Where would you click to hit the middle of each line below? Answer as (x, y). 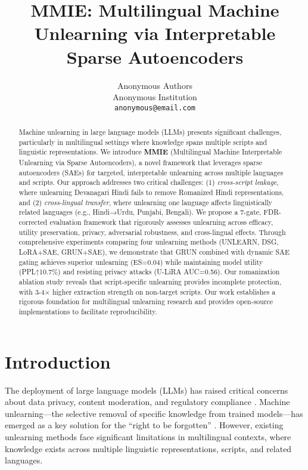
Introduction (58, 361)
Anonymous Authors (155, 85)
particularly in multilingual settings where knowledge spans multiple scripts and (143, 142)
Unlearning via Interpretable (155, 33)
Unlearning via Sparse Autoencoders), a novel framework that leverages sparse (140, 163)
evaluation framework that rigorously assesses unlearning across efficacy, (161, 222)
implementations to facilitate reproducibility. (88, 311)
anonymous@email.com (155, 108)
